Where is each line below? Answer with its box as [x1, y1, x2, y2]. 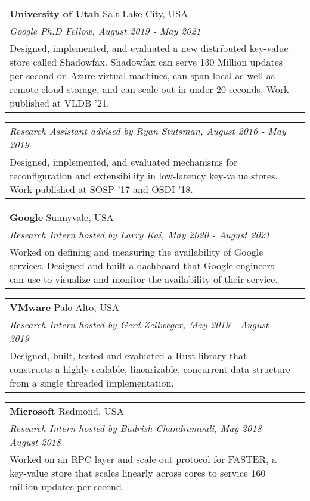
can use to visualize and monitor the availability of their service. [10, 272, 278, 286]
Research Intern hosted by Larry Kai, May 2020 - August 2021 [10, 228, 270, 241]
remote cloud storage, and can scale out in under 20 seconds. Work [10, 82, 289, 96]
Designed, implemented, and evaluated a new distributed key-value [10, 41, 289, 55]
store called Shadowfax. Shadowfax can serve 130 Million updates [10, 55, 283, 69]
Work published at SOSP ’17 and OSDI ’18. [10, 182, 193, 196]
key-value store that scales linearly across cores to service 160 [10, 466, 266, 480]
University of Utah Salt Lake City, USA [10, 7, 188, 20]
